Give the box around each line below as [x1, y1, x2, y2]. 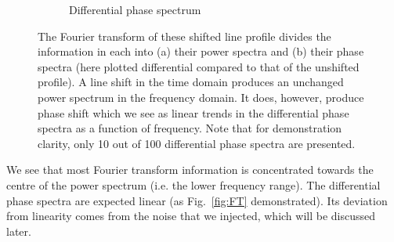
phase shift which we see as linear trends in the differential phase [38, 104, 349, 121]
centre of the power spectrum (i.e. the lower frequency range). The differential [6, 176, 381, 193]
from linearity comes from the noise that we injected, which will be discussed [6, 208, 376, 224]
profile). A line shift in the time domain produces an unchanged [38, 74, 344, 90]
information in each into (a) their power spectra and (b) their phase [38, 43, 364, 60]
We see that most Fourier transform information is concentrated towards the [6, 161, 374, 178]
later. [6, 222, 31, 239]
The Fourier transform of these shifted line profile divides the [38, 27, 331, 44]
